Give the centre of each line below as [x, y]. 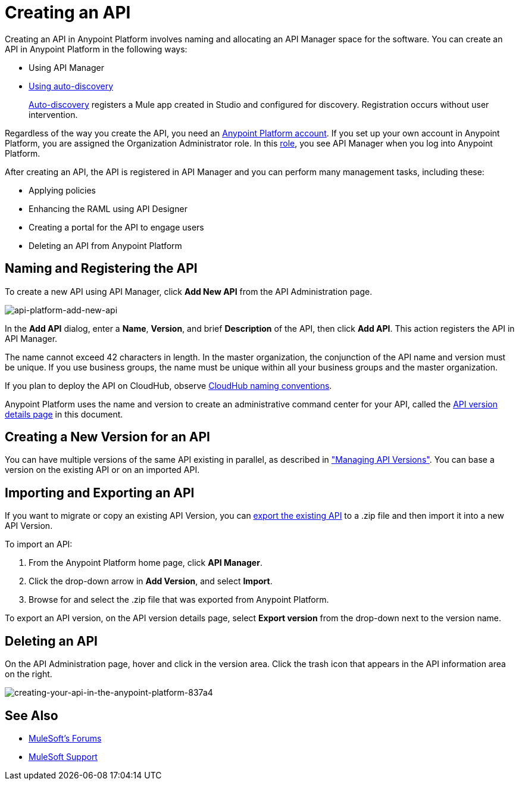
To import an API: [39, 544]
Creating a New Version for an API [107, 437]
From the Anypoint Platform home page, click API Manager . [146, 563]
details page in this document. [64, 414]
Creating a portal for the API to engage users [116, 227]
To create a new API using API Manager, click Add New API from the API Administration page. [189, 291]
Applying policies [62, 190]
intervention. [53, 114]
